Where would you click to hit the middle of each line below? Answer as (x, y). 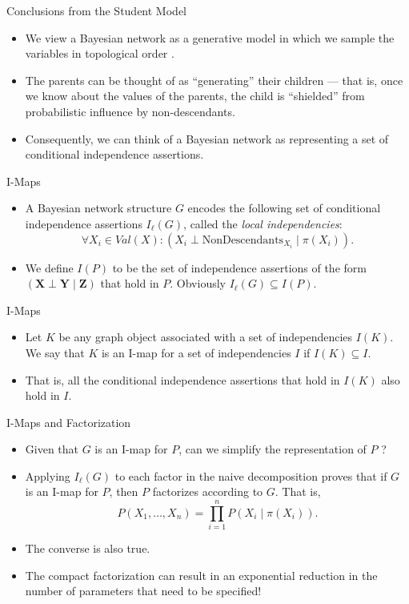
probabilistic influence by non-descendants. (130, 111)
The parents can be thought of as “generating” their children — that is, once (214, 80)
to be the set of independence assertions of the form (239, 267)
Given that (52, 449)
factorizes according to (208, 491)
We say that (55, 352)
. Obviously (198, 283)
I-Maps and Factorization (69, 422)
